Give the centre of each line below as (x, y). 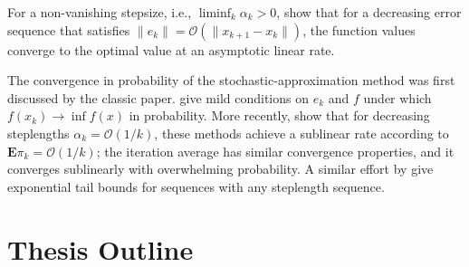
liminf (215, 14)
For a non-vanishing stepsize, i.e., (100, 12)
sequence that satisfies (69, 29)
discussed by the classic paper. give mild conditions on (158, 97)
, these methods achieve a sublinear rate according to (301, 133)
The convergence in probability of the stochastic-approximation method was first (231, 80)
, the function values (359, 29)
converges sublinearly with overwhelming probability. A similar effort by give (220, 169)
